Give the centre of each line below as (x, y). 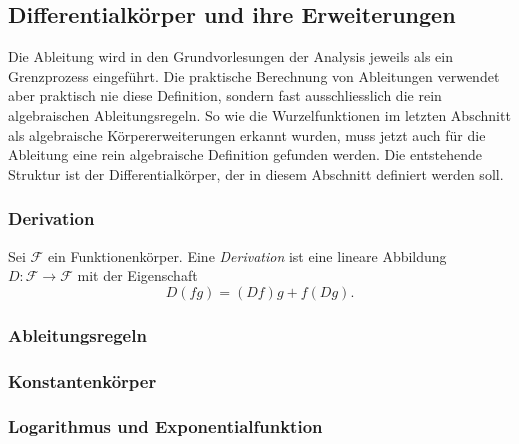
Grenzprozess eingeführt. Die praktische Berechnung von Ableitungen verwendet (254, 75)
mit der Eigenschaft (137, 275)
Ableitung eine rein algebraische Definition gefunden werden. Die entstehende (245, 154)
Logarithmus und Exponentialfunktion (165, 426)
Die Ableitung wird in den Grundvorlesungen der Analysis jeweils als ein (230, 56)
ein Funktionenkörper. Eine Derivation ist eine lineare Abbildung (247, 255)
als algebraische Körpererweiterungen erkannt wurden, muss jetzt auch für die (247, 134)
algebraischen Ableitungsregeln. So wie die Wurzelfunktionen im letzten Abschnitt (259, 114)
